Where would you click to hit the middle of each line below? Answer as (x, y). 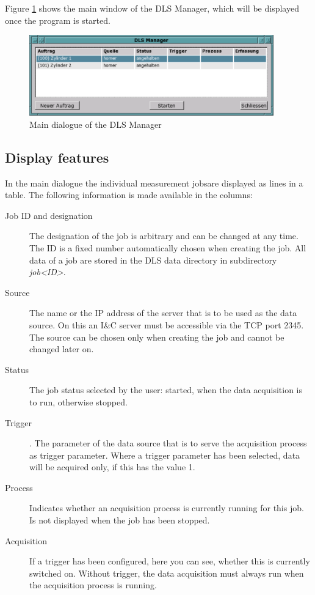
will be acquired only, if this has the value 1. (112, 467)
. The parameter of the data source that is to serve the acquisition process (168, 443)
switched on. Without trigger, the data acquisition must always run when (167, 573)
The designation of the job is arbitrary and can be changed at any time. (164, 236)
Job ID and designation (49, 215)
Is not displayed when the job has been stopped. (120, 520)
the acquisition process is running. (93, 585)
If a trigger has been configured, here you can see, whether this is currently (170, 561)
